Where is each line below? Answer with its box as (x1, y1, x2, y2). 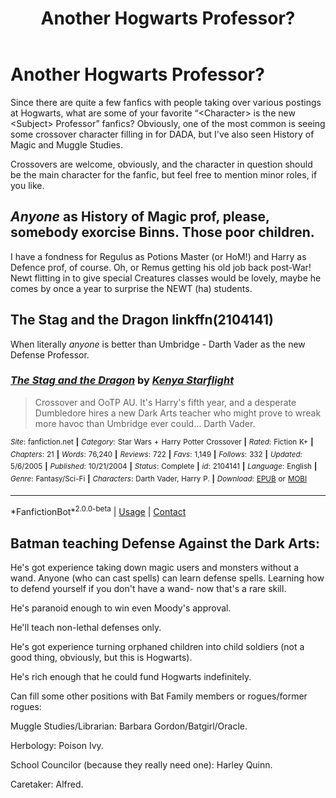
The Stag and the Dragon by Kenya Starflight (10, 373, 235, 387)
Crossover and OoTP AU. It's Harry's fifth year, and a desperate (34, 396, 297, 408)
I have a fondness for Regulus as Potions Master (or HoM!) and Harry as (10, 250, 307, 262)
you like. (10, 179, 45, 191)
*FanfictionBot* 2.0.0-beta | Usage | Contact (10, 504, 187, 518)
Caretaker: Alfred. (10, 778, 84, 790)
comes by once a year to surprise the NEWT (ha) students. (10, 282, 253, 294)
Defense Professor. (10, 348, 90, 361)
